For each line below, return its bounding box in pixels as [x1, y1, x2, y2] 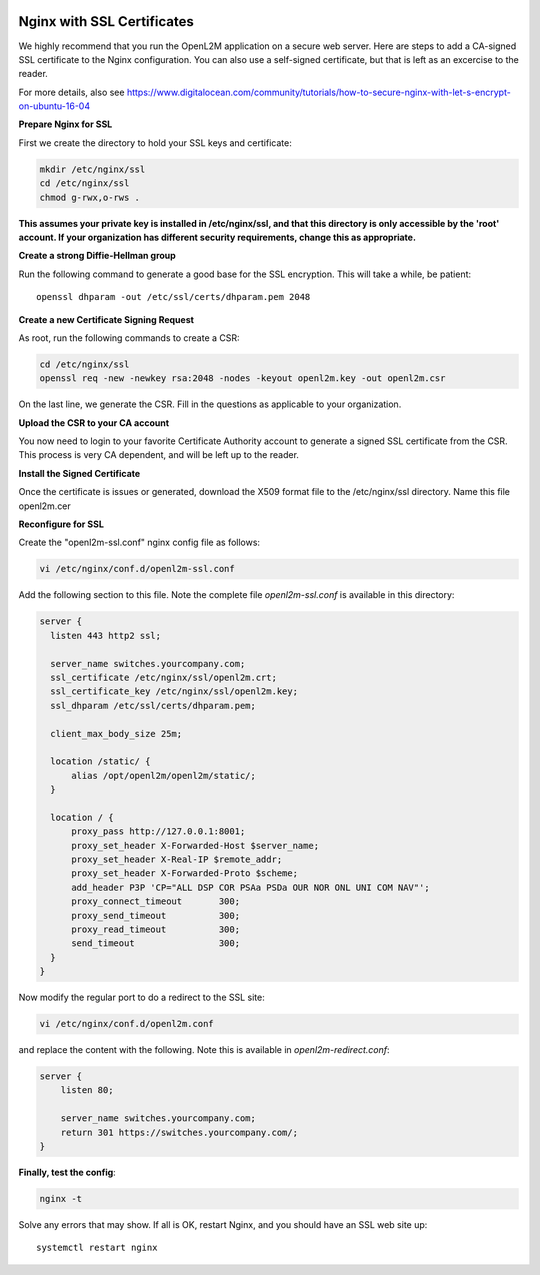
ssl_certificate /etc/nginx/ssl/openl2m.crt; [50, 671, 277, 683]
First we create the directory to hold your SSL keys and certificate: [18, 136, 292, 149]
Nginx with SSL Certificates [18, 13, 194, 30]
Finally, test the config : [18, 1166, 117, 1179]
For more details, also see [18, 86, 125, 98]
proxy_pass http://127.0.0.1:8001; [71, 826, 246, 837]
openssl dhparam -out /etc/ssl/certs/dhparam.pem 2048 [36, 291, 311, 303]
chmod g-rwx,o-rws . [39, 191, 140, 203]
